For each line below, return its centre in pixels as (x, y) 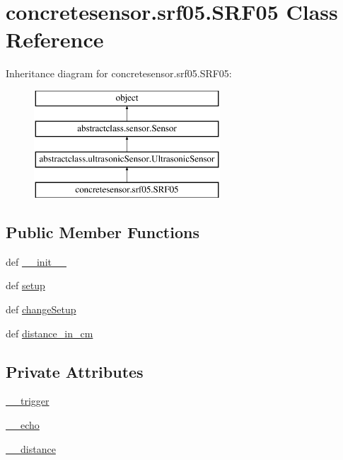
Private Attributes (75, 371)
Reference (55, 39)
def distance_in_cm (50, 333)
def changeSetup (41, 309)
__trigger (28, 401)
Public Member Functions (103, 232)
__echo (23, 425)
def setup (25, 285)
